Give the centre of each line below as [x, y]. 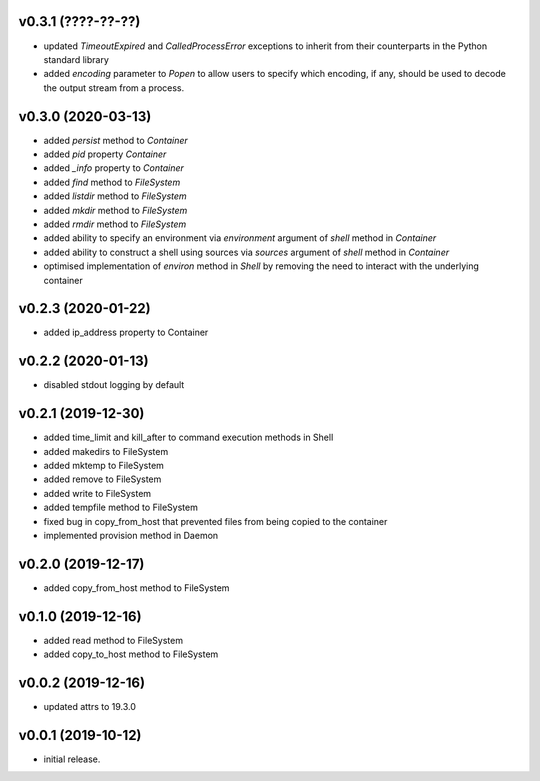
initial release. [72, 759]
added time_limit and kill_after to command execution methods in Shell [188, 437]
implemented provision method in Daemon [131, 535]
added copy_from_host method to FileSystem [136, 587]
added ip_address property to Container [126, 332]
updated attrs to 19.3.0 [90, 707]
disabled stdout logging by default [114, 385]
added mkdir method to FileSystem [115, 210]
